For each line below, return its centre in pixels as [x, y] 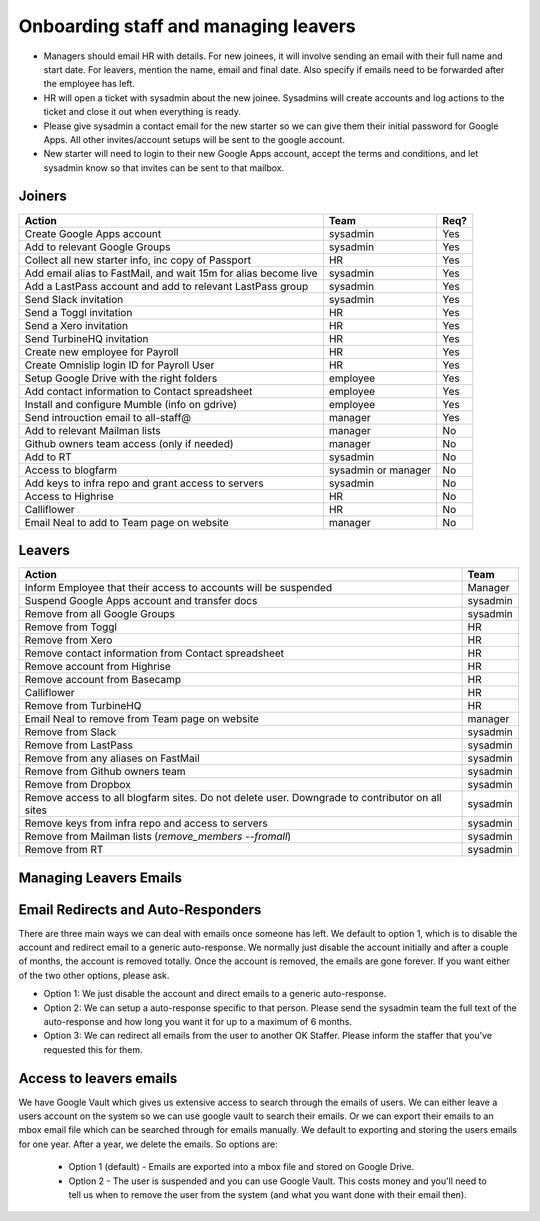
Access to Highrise [69, 496]
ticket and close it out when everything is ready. [142, 112]
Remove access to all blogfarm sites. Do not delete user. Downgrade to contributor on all [233, 798]
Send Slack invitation [74, 299]
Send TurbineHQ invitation [86, 338]
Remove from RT [64, 850]
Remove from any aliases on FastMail [112, 758]
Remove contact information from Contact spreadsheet [154, 653]
